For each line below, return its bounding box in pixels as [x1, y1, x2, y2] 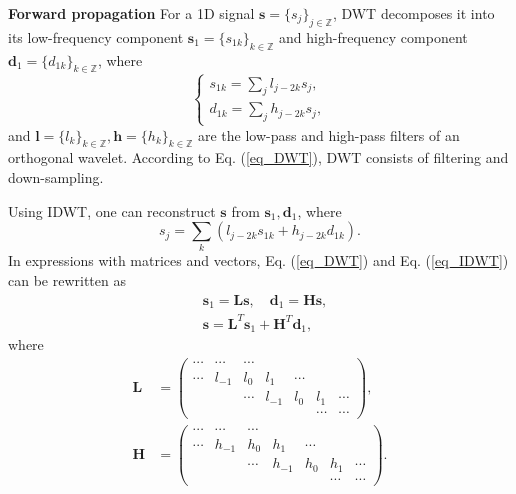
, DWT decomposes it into [332, 3, 495, 23]
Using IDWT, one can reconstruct [8, 200, 216, 221]
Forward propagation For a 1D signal [8, 3, 255, 23]
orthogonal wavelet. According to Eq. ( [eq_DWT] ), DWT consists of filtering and [8, 147, 509, 168]
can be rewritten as [8, 270, 126, 291]
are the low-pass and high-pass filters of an [197, 124, 460, 145]
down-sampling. [8, 166, 104, 187]
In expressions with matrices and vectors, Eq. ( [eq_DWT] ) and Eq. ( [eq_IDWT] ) [8, 250, 509, 271]
